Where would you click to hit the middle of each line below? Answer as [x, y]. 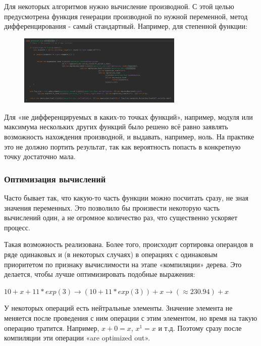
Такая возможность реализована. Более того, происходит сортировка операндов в [129, 244]
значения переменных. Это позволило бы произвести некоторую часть [112, 207]
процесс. [17, 227]
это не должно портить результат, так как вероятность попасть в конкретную [122, 146]
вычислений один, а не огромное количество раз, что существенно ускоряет [121, 217]
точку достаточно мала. [40, 156]
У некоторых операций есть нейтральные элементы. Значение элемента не [118, 308]
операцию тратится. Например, [52, 328]
